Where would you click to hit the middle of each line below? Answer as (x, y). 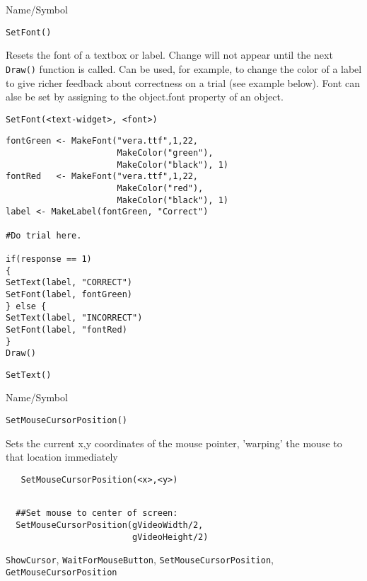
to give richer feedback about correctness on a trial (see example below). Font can (183, 82)
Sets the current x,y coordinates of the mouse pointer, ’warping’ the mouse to (174, 443)
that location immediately (62, 457)
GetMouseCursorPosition (62, 572)
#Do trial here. (44, 235)
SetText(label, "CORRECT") (69, 283)
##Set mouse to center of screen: (97, 513)
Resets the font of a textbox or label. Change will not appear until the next (169, 55)
